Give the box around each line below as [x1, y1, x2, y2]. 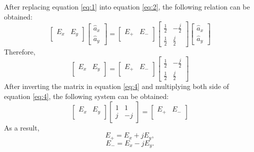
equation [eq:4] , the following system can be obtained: [4, 91, 169, 101]
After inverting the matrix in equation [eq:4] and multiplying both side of [4, 81, 229, 91]
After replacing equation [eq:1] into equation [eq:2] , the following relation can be [4, 1, 250, 11]
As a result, [4, 122, 39, 132]
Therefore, [4, 46, 35, 56]
